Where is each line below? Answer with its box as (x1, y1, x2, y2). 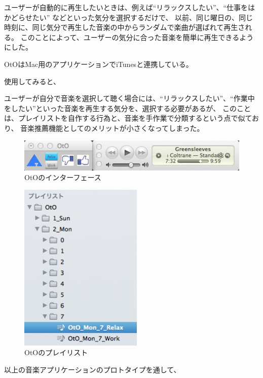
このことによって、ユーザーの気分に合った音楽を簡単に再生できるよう (20, 31, 254, 42)
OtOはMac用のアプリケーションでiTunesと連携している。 (4, 58, 193, 69)
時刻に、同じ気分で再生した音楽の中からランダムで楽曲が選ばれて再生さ (4, 22, 245, 32)
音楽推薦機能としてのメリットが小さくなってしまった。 (20, 122, 204, 133)
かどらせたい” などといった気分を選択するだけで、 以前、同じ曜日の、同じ (4, 12, 253, 22)
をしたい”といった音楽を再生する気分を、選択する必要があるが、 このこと (4, 102, 251, 113)
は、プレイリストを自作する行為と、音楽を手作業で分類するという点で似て (4, 113, 252, 123)
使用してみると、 (4, 76, 61, 86)
